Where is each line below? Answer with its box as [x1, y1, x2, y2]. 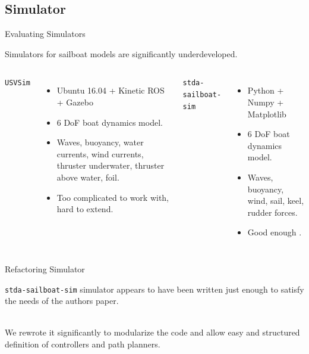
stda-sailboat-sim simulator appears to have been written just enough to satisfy [5, 282, 304, 295]
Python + [247, 84, 284, 97]
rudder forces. [247, 206, 298, 218]
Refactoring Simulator [5, 262, 85, 275]
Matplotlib [247, 107, 286, 120]
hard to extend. [56, 203, 113, 215]
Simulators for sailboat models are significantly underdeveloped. [5, 47, 238, 60]
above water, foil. [56, 170, 119, 183]
